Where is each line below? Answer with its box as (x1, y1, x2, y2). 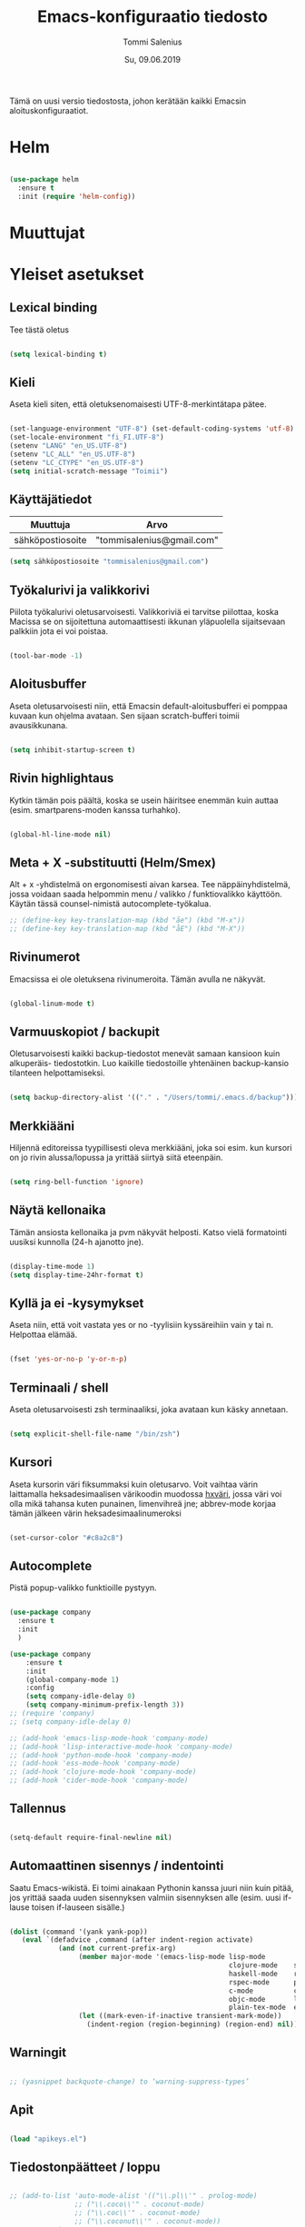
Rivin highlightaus (9, 770, 114, 787)
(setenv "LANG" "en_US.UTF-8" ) (9, 441, 128, 450)
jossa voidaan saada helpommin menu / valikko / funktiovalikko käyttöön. (9, 888, 283, 900)
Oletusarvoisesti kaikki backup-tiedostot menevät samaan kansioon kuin (9, 1048, 280, 1059)
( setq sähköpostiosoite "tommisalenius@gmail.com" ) (9, 557, 209, 567)
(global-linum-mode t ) (9, 999, 95, 1008)
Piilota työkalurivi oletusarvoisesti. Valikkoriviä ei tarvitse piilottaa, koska (9, 607, 280, 618)
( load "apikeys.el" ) (9, 2134, 88, 2143)
